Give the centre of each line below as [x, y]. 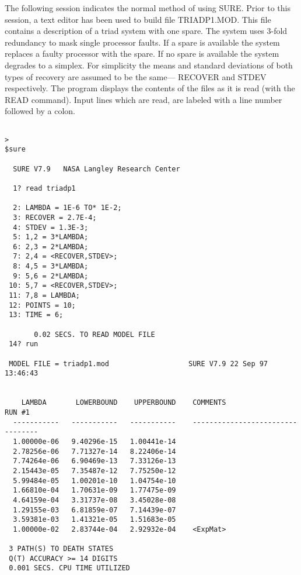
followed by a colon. [40, 111]
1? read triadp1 [44, 188]
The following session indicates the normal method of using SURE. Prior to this [148, 8]
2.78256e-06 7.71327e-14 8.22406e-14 [94, 451]
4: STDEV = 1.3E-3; [51, 227]
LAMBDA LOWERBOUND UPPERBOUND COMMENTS [124, 403]
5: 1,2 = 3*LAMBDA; [51, 237]
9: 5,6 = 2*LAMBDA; [51, 276]
